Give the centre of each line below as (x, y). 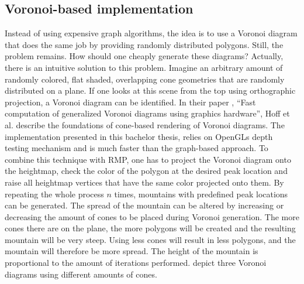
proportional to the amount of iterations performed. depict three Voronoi (136, 263)
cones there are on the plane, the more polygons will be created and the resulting (150, 228)
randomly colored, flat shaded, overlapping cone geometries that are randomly (145, 79)
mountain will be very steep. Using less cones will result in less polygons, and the (150, 239)
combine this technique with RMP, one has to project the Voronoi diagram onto (148, 159)
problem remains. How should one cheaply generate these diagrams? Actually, (144, 56)
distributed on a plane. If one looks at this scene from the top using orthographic (150, 90)
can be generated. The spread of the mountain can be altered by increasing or (144, 205)
